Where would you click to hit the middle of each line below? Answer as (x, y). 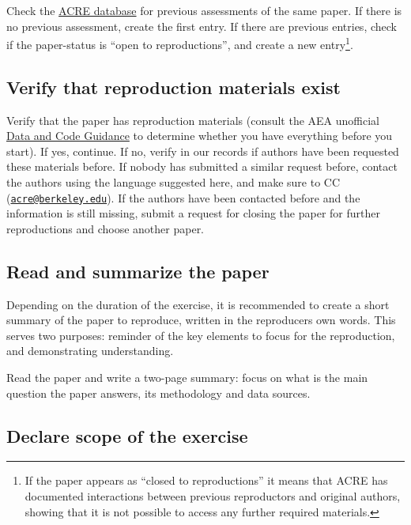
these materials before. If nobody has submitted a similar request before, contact (202, 166)
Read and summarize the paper (138, 271)
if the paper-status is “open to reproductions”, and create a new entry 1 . (180, 43)
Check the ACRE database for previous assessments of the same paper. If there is (204, 10)
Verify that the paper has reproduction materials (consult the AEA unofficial (193, 120)
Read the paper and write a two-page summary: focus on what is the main (187, 378)
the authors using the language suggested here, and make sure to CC (173, 182)
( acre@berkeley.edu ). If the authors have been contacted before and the (183, 197)
